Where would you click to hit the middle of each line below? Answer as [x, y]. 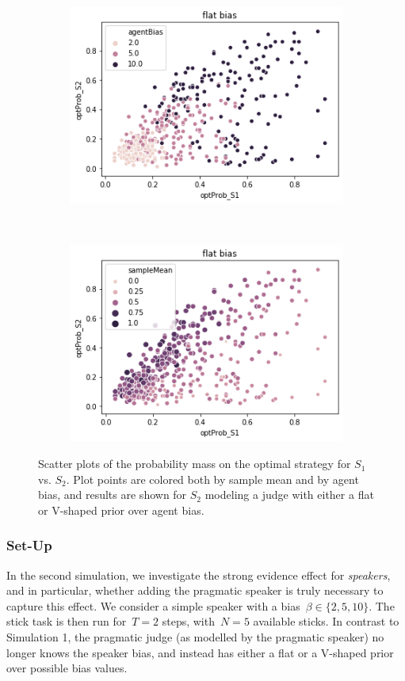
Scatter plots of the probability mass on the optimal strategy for [195, 464]
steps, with [188, 621]
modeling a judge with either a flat [289, 495]
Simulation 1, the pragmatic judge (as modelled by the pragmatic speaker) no [195, 637]
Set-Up [29, 545]
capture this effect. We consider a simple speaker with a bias [153, 605]
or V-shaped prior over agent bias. [121, 510]
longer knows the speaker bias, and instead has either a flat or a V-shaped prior [200, 652]
